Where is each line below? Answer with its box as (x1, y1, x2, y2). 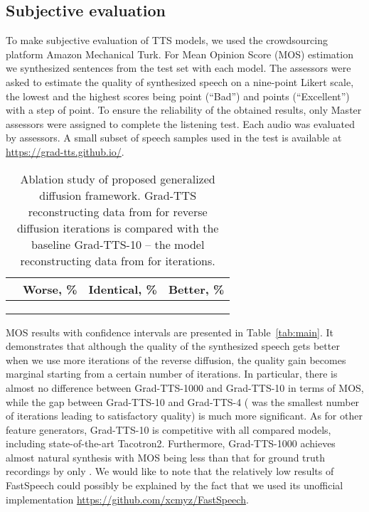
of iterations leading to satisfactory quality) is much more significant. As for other (6, 408, 363, 423)
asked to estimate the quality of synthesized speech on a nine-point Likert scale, (6, 74, 354, 89)
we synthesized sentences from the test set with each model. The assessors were (6, 60, 351, 75)
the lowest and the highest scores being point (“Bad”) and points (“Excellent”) (6, 88, 350, 103)
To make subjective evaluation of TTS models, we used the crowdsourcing (6, 33, 328, 48)
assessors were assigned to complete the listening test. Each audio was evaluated (6, 116, 355, 131)
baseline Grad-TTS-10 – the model (31, 235, 205, 252)
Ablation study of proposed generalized (20, 170, 215, 187)
